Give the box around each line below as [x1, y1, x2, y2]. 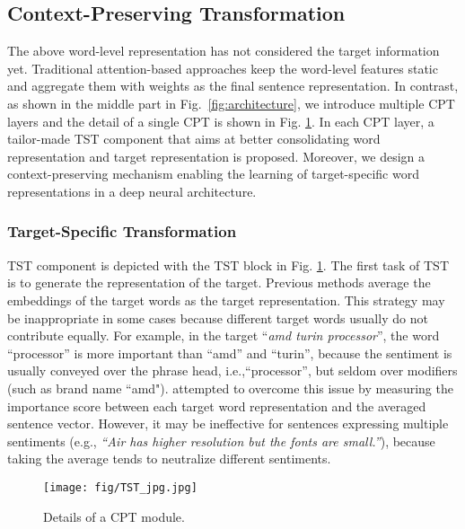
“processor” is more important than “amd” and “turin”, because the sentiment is [7, 343, 452, 362]
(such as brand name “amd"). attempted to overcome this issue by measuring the [7, 378, 453, 397]
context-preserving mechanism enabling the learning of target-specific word [7, 164, 419, 183]
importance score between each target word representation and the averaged [7, 396, 426, 415]
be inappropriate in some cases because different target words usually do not [7, 308, 428, 327]
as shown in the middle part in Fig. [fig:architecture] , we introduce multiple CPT [7, 93, 455, 112]
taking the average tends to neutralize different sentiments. [7, 449, 331, 468]
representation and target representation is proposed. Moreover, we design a [7, 146, 426, 165]
